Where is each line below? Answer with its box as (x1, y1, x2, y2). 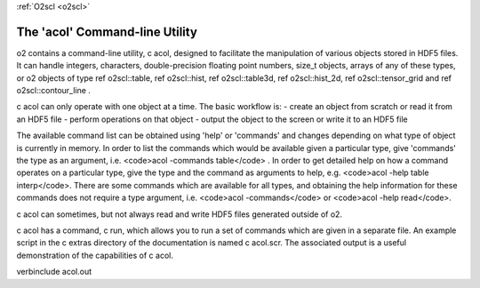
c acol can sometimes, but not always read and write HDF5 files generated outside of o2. (16, 209, 342, 220)
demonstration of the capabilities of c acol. (16, 250, 173, 260)
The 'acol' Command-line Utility (16, 24, 197, 39)
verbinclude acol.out (16, 267, 92, 277)
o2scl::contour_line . (16, 85, 91, 96)
